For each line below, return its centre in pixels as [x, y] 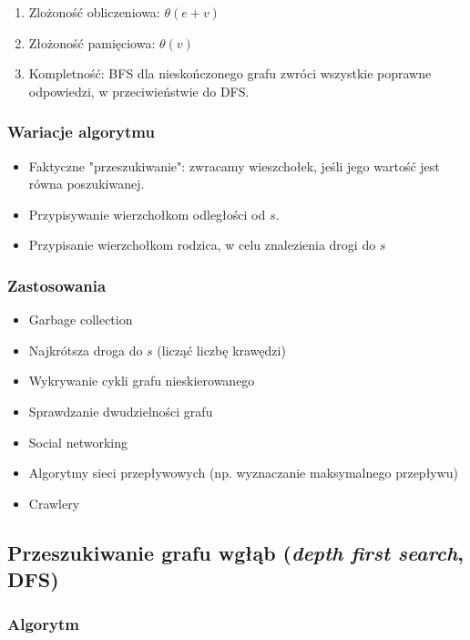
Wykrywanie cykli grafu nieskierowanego [142, 381]
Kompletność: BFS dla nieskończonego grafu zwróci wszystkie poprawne [230, 73]
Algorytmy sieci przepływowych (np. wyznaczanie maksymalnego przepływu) [244, 473]
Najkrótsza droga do [86, 350]
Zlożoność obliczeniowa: [94, 12]
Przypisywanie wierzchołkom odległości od [147, 214]
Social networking [78, 442]
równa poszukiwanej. [87, 184]
